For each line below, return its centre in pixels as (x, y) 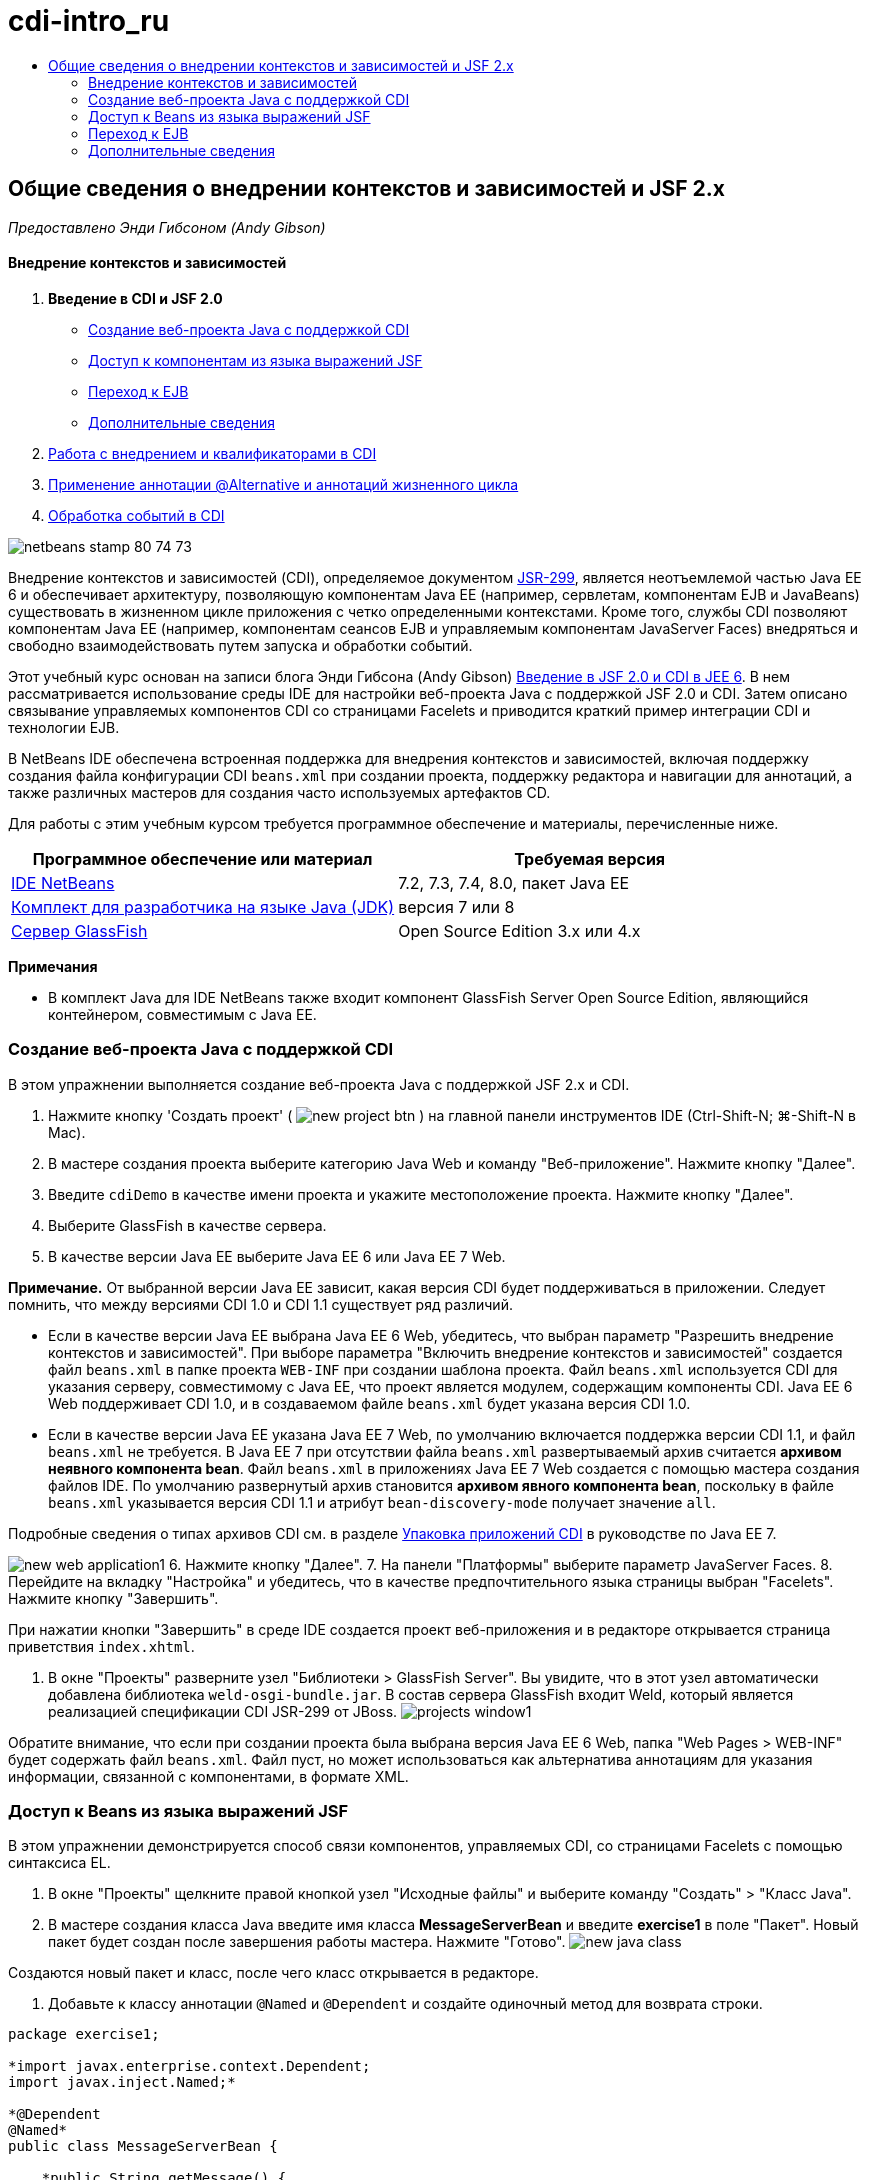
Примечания (53, 966)
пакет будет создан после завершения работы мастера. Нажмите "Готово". (307, 1942)
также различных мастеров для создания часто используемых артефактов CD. (279, 792)
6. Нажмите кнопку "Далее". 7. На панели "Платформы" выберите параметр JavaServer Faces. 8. (500, 1564)
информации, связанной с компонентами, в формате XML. (208, 1776)
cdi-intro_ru (89, 21)
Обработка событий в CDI (136, 515)
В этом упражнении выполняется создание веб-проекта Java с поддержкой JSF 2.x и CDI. (319, 1084)
